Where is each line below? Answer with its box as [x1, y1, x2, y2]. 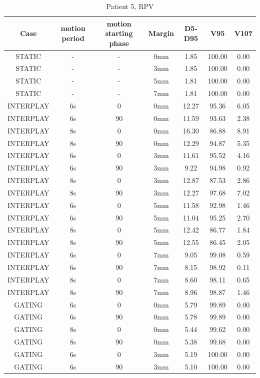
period [61, 32, 84, 43]
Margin [148, 28, 174, 38]
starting [105, 28, 133, 38]
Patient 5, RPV [106, 1, 154, 11]
